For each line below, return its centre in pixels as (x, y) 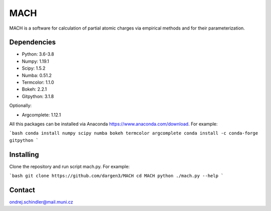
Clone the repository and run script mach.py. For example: (70, 166)
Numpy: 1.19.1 (36, 61)
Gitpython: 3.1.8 (38, 96)
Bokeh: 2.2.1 (34, 89)
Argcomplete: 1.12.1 (41, 115)
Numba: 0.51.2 (37, 75)
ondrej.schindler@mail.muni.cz (41, 202)
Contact (22, 190)
